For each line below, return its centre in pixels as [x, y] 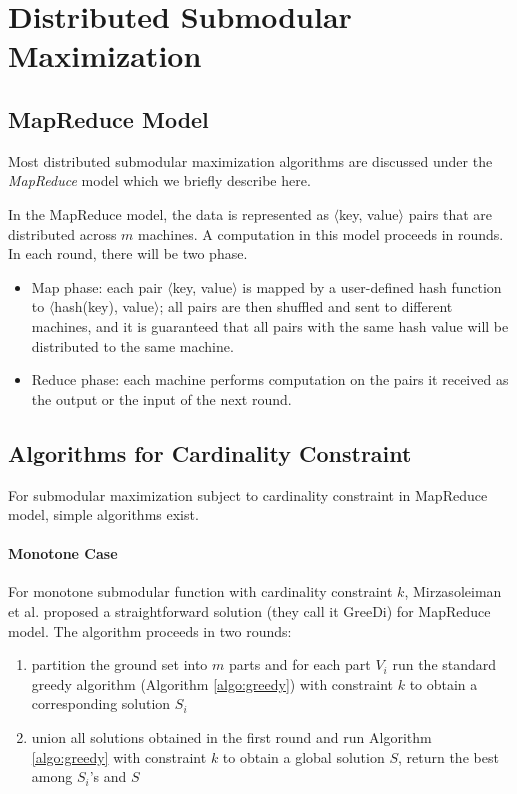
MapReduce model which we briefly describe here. [159, 180]
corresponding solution [101, 703]
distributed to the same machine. [132, 345]
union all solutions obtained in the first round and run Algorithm [231, 737]
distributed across [62, 233]
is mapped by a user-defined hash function [372, 286]
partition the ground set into [119, 664]
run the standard [444, 664]
